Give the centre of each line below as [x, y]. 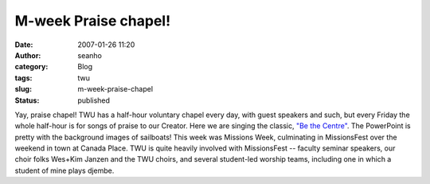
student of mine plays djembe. [64, 170]
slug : [23, 89]
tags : [23, 78]
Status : [27, 100]
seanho [90, 55]
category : [31, 67]
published [94, 100]
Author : [28, 55]
